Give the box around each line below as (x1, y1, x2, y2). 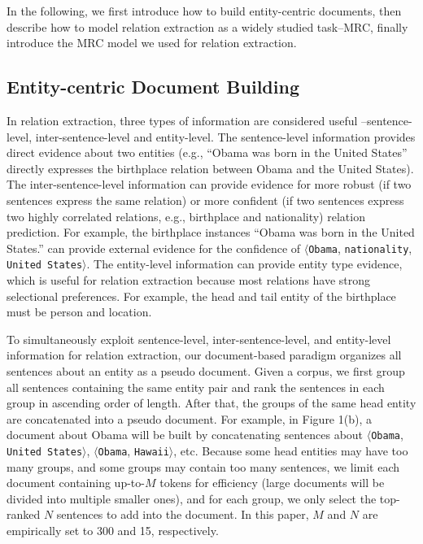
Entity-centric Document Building (7, 74, 299, 99)
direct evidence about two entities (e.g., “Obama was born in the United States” (7, 144, 408, 161)
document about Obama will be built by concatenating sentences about (7, 426, 364, 443)
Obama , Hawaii (98, 442, 169, 459)
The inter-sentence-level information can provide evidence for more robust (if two (7, 176, 412, 193)
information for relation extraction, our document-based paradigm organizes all (7, 346, 402, 363)
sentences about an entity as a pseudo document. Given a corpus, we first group (7, 363, 405, 380)
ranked (7, 506, 41, 523)
